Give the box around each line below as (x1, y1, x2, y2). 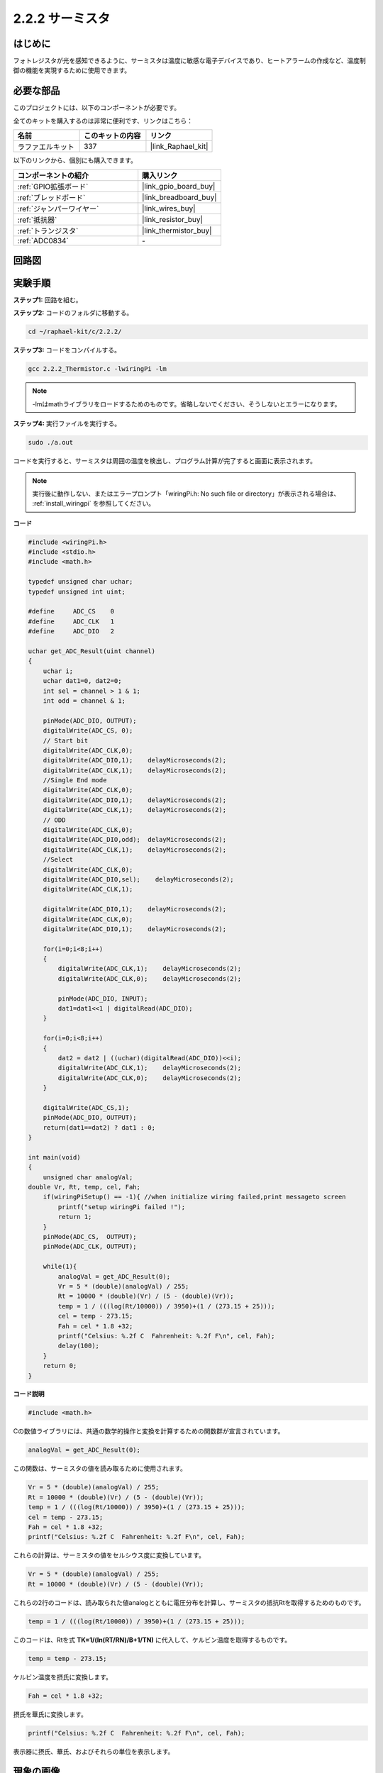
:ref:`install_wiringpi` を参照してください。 (32, 499, 155, 508)
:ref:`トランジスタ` (17, 226, 79, 235)
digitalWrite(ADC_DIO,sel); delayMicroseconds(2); (43, 875, 234, 883)
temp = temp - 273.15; (28, 1655, 107, 1662)
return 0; (43, 1362, 77, 1370)
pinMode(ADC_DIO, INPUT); (57, 994, 148, 1003)
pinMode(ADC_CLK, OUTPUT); (43, 1243, 138, 1251)
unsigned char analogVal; (43, 1173, 133, 1181)
